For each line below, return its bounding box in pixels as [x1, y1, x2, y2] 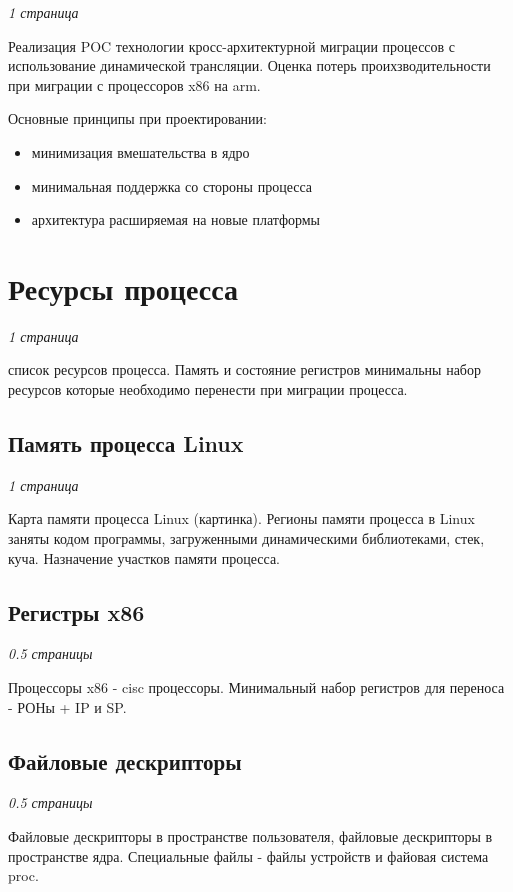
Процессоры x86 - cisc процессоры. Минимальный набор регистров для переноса [8, 677, 505, 698]
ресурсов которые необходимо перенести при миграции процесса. [8, 379, 408, 400]
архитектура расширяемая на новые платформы [31, 209, 321, 230]
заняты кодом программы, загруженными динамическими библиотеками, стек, [8, 528, 485, 549]
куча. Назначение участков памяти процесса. [8, 547, 281, 568]
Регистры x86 [8, 596, 145, 627]
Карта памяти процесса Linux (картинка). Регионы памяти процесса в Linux [8, 508, 475, 529]
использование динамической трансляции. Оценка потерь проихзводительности [8, 55, 491, 76]
